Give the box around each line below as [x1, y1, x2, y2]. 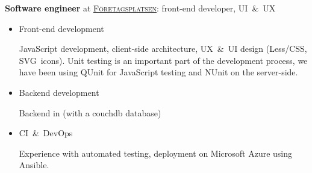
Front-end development [19, 22, 104, 34]
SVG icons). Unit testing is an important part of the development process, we [19, 54, 308, 66]
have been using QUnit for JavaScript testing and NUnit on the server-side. [19, 66, 298, 78]
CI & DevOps [19, 127, 73, 139]
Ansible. [19, 159, 49, 171]
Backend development [19, 86, 99, 98]
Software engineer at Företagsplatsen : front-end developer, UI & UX [5, 2, 276, 14]
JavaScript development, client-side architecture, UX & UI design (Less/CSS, [19, 42, 307, 55]
